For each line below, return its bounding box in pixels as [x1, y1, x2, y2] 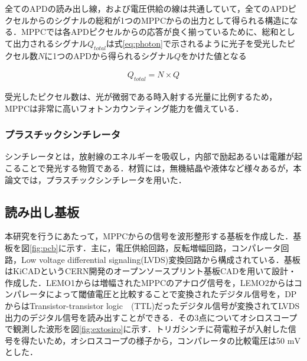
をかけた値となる [181, 49, 247, 61]
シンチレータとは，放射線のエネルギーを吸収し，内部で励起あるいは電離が [5, 150, 294, 162]
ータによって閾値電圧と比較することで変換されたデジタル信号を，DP [29, 288, 297, 300]
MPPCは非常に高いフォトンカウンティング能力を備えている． [5, 102, 244, 114]
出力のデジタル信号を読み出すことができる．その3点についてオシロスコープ [5, 311, 298, 323]
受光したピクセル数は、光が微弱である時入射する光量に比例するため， [5, 90, 277, 102]
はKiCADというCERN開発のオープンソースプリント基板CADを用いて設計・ [5, 265, 296, 277]
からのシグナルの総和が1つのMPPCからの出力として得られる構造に [29, 14, 290, 26]
